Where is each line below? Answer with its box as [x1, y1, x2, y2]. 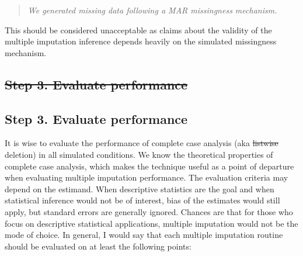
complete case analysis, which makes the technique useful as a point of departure [5, 160, 294, 172]
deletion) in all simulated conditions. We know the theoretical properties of [5, 148, 273, 160]
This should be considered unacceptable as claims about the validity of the [5, 23, 272, 36]
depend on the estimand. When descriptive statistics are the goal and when [5, 182, 274, 195]
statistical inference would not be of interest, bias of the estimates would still [5, 194, 280, 206]
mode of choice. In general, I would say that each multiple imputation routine [5, 229, 283, 241]
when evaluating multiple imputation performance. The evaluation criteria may [5, 171, 288, 184]
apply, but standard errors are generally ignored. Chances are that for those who [5, 205, 293, 217]
